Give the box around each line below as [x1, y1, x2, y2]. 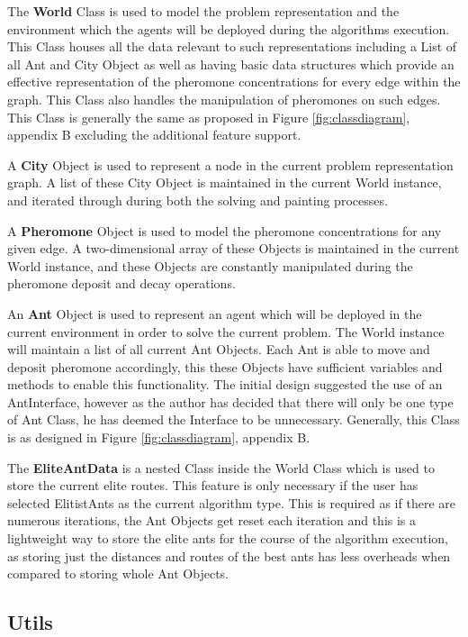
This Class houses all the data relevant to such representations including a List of [7, 37, 457, 56]
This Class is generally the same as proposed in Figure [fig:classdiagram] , [7, 107, 410, 126]
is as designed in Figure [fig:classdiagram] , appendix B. [7, 428, 310, 447]
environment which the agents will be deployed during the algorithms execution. [7, 19, 450, 38]
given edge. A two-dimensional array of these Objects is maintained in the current [7, 239, 460, 258]
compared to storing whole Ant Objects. [7, 564, 229, 583]
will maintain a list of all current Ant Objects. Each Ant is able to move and [7, 340, 430, 359]
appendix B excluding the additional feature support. [7, 125, 301, 144]
